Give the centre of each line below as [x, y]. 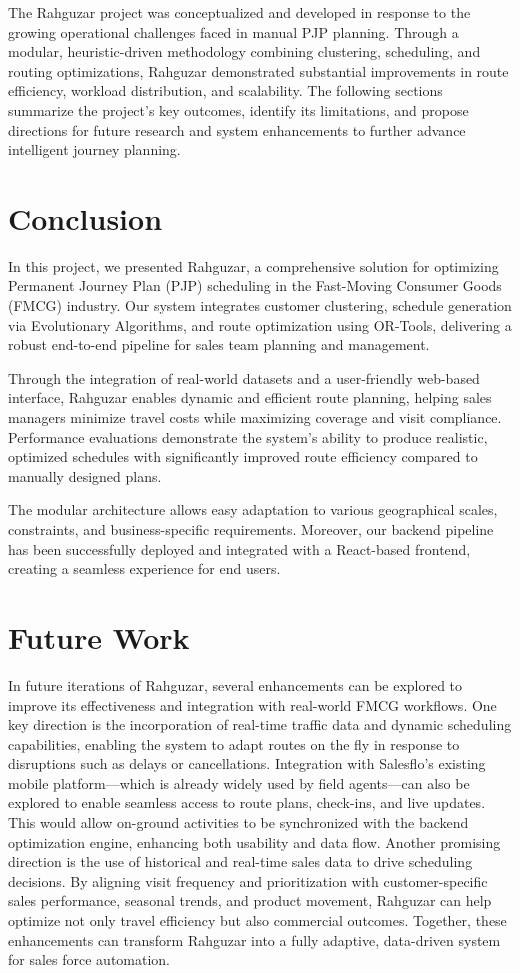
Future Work [99, 636]
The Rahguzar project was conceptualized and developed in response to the [239, 12]
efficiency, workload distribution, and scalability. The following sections [225, 90]
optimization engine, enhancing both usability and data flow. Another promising [254, 841]
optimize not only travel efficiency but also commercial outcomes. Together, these [257, 920]
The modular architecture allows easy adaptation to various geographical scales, [253, 509]
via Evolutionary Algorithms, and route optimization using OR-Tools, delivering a [260, 324]
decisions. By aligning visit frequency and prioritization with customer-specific [248, 880]
